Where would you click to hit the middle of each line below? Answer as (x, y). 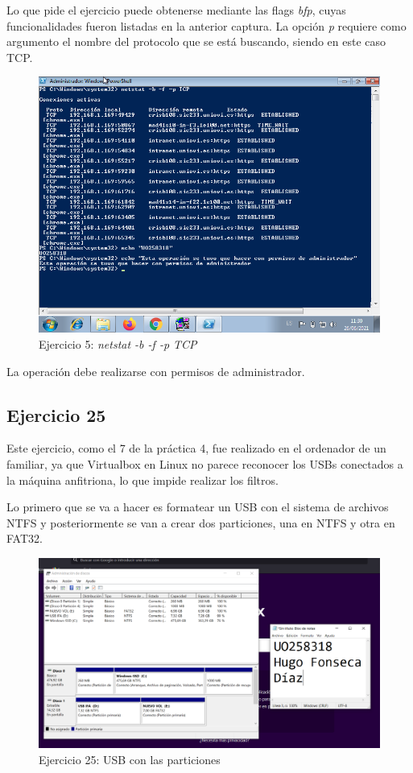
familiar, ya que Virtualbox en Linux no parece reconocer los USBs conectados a (205, 463)
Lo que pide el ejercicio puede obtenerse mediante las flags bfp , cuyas (176, 10)
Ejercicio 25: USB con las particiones (130, 759)
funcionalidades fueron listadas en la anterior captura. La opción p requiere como (206, 25)
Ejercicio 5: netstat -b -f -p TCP (118, 343)
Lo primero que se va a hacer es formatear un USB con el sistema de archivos (198, 507)
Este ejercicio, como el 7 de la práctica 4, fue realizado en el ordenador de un (196, 448)
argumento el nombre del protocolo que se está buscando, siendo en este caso (196, 41)
